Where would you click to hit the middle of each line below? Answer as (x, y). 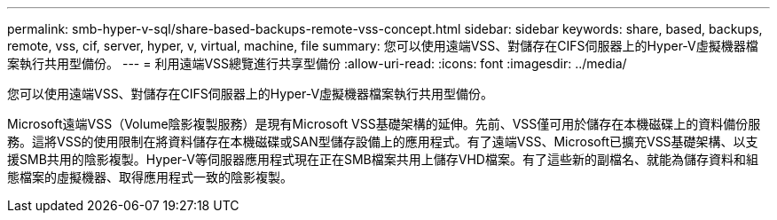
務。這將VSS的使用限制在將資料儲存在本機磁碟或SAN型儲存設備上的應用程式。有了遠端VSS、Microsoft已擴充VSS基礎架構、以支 (383, 141)
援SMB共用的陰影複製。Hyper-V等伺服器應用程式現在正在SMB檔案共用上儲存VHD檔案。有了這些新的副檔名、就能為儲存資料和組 (383, 159)
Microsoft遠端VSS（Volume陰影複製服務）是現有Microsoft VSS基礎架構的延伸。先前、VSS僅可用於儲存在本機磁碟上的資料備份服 (384, 124)
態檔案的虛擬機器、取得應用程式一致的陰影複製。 (150, 177)
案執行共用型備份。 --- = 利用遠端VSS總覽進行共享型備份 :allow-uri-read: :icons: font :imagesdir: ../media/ (317, 63)
